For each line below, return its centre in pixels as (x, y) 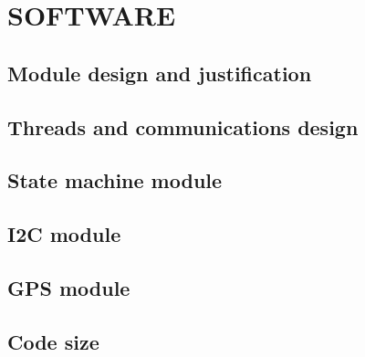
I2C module (64, 234)
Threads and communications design (183, 126)
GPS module (69, 287)
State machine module (115, 180)
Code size (53, 341)
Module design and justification (160, 73)
